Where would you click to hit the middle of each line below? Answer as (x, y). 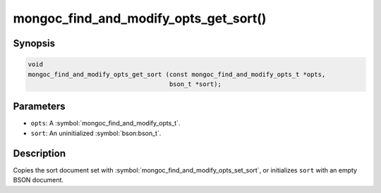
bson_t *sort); (195, 84)
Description (40, 153)
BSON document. (38, 180)
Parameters (39, 107)
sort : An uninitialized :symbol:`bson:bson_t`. (96, 133)
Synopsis (34, 43)
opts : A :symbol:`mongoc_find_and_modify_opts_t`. (105, 123)
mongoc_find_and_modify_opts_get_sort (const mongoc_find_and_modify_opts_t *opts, (177, 74)
